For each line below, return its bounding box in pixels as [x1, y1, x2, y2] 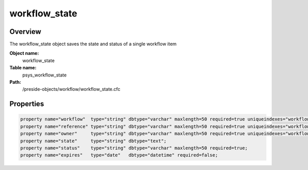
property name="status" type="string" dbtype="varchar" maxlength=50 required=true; [20, 145, 248, 151]
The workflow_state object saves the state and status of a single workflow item [9, 41, 177, 47]
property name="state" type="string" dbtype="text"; [20, 138, 167, 144]
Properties [9, 100, 44, 108]
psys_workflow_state [22, 72, 67, 78]
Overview [9, 27, 42, 36]
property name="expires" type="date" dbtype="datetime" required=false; [20, 152, 218, 158]
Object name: [9, 50, 40, 56]
